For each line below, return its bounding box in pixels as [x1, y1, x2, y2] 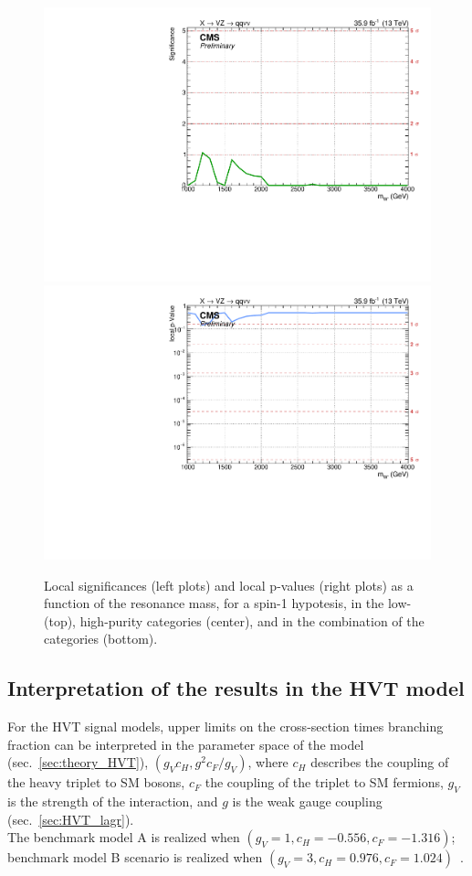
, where [247, 753, 288, 772]
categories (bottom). [44, 629, 158, 648]
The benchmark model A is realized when [7, 828, 240, 847]
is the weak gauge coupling [232, 792, 383, 811]
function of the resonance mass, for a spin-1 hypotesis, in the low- [44, 593, 412, 613]
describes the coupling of [310, 753, 449, 772]
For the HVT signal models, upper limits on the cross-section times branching [7, 717, 444, 736]
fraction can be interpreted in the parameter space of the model [7, 734, 364, 753]
